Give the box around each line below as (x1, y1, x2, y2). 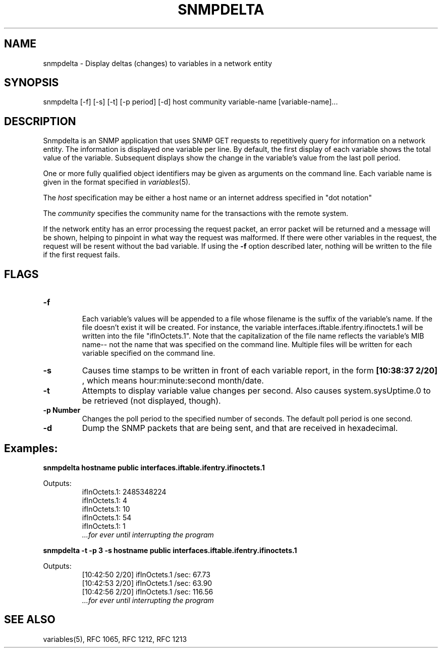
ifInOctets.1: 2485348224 (82, 487, 167, 496)
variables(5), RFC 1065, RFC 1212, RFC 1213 (43, 634, 187, 643)
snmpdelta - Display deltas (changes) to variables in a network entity (43, 59, 272, 68)
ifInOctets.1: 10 (82, 504, 130, 513)
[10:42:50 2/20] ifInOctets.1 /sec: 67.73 (82, 570, 210, 579)
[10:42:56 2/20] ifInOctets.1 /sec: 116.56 (82, 587, 213, 596)
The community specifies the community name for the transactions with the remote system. (43, 209, 349, 218)
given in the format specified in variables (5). (43, 178, 191, 187)
